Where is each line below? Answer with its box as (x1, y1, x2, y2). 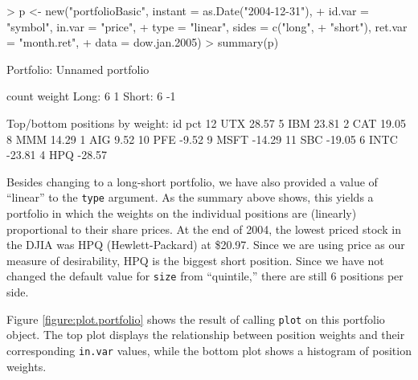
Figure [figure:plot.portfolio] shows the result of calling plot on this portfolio (6, 310, 385, 327)
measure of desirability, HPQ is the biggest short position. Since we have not (6, 251, 384, 268)
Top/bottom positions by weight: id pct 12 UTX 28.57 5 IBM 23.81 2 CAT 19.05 (6, 114, 406, 131)
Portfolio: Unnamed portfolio (6, 60, 150, 77)
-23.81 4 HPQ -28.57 (6, 146, 108, 163)
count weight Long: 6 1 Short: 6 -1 (6, 88, 176, 104)
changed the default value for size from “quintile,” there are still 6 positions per (6, 268, 404, 284)
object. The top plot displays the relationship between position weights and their (6, 326, 405, 343)
